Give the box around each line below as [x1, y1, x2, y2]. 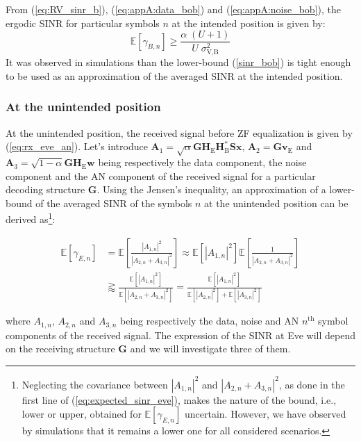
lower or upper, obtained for [22, 407, 142, 421]
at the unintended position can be [204, 195, 349, 210]
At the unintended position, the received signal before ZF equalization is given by [6, 125, 353, 140]
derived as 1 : [6, 210, 56, 227]
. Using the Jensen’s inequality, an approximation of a [96, 182, 326, 197]
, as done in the [278, 377, 345, 391]
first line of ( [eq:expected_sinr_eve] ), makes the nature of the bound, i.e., [22, 392, 337, 407]
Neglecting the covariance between [22, 377, 168, 391]
